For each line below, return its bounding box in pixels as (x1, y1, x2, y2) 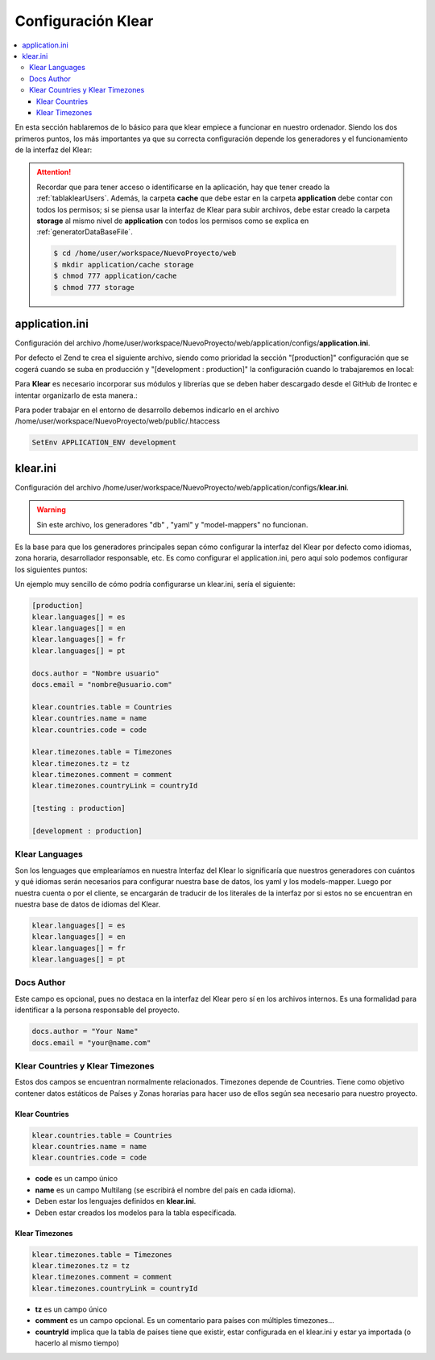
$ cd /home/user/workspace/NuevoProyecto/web (53, 249, 237, 258)
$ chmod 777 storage (53, 283, 135, 291)
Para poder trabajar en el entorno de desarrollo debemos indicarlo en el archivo (14, 405, 280, 415)
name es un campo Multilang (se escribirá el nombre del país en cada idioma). (35, 1184, 296, 1195)
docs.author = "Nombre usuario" (31, 668, 160, 678)
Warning (36, 505, 66, 515)
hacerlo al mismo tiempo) (35, 1337, 120, 1348)
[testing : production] (31, 804, 126, 813)
